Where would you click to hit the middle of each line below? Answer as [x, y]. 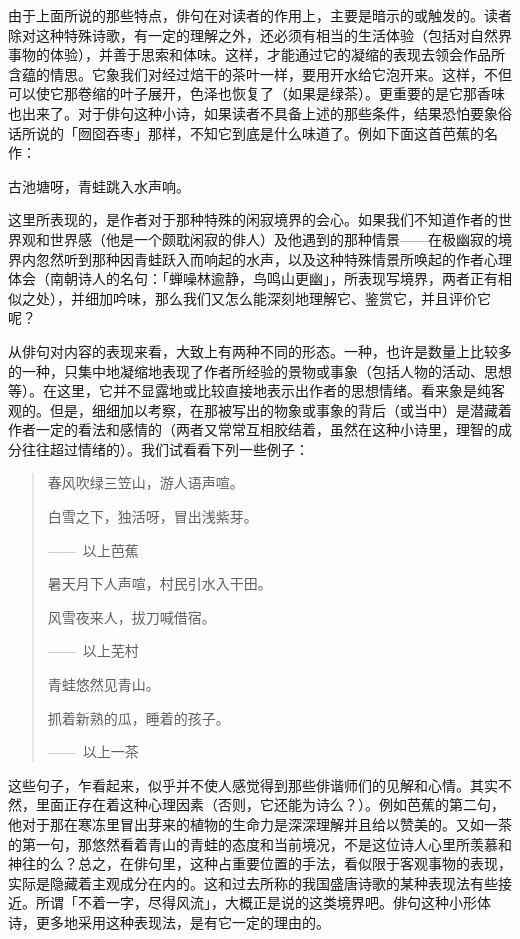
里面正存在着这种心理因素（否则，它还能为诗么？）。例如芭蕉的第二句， [270, 804]
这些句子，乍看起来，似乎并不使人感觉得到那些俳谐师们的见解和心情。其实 [253, 784]
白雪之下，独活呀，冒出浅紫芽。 [152, 516]
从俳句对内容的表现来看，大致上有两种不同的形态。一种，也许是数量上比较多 [260, 350]
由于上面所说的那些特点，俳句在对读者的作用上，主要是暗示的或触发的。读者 [260, 15]
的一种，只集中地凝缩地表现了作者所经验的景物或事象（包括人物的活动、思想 [260, 370]
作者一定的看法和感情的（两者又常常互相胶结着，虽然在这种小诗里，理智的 [253, 429]
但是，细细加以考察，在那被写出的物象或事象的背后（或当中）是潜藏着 [280, 409]
